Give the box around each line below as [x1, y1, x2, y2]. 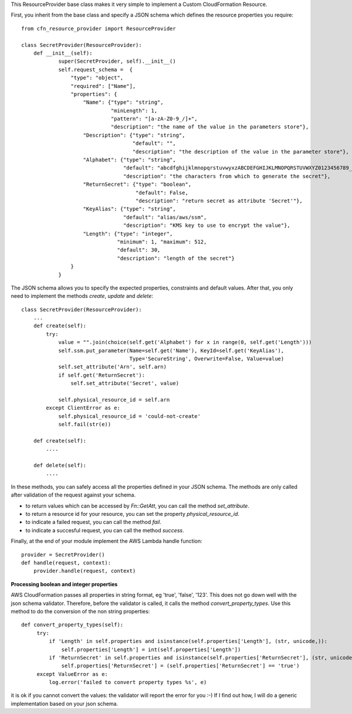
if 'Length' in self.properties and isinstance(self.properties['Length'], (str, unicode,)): [49, 638, 328, 645]
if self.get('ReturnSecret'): [58, 372, 145, 378]
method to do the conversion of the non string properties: [11, 607, 150, 615]
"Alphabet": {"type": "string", [83, 157, 176, 164]
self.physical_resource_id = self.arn [58, 396, 170, 403]
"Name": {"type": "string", [83, 99, 164, 106]
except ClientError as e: [46, 404, 120, 412]
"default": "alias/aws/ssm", [123, 214, 207, 220]
